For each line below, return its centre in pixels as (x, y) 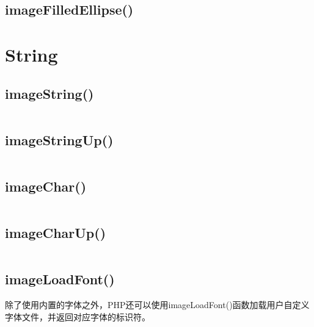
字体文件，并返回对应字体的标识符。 (78, 316)
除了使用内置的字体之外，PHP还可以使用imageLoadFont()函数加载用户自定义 (157, 305)
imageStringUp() (59, 139)
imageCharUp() (56, 233)
